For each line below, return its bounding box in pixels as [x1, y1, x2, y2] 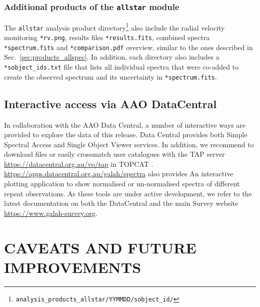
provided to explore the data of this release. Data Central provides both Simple [4, 129, 247, 140]
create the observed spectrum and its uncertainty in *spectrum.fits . [4, 71, 217, 82]
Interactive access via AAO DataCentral [4, 96, 217, 111]
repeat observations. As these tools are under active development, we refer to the [4, 188, 252, 198]
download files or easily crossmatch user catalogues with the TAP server [4, 149, 225, 159]
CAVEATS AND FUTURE [4, 237, 196, 257]
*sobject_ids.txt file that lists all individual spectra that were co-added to [4, 62, 239, 72]
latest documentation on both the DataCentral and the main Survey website [4, 198, 238, 208]
